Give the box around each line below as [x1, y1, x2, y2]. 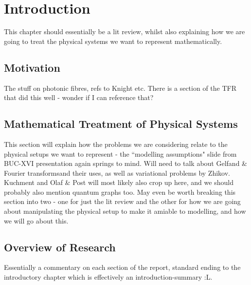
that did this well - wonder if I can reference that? [4, 92, 154, 102]
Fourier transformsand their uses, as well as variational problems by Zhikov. [4, 167, 230, 178]
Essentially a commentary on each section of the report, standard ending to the [4, 262, 241, 272]
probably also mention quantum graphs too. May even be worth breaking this [4, 186, 236, 197]
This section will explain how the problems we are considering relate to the [4, 139, 228, 149]
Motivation [4, 60, 60, 75]
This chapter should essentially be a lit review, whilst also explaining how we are [4, 26, 245, 37]
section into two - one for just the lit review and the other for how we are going [4, 196, 241, 206]
